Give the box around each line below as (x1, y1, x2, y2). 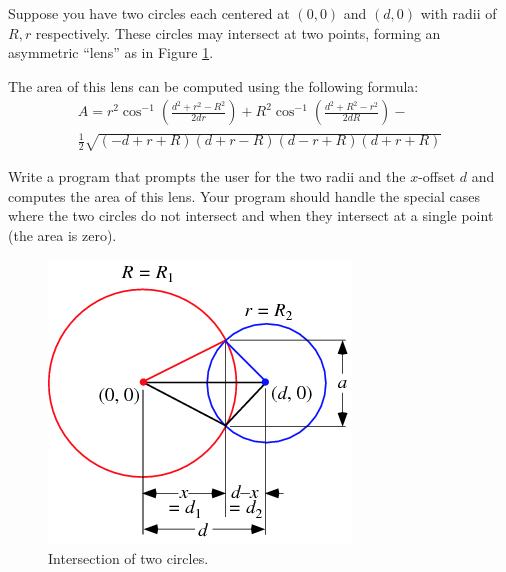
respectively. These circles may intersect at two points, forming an (35, 22, 441, 43)
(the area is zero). (8, 224, 117, 245)
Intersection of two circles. (48, 548, 209, 569)
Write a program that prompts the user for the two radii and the (8, 166, 406, 187)
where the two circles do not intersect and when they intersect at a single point (8, 205, 494, 226)
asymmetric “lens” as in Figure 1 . (8, 42, 214, 63)
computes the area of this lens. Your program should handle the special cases (8, 185, 481, 206)
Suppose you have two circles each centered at (8, 3, 290, 23)
